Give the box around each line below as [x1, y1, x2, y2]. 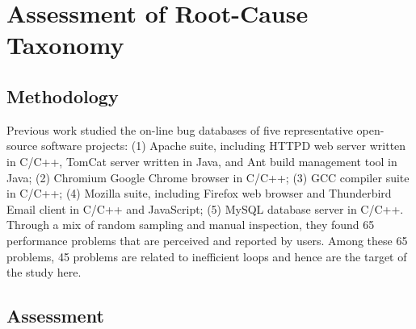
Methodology [6, 83, 119, 108]
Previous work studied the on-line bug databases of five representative [6, 121, 353, 138]
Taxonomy [6, 28, 124, 61]
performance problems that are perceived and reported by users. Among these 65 [6, 231, 408, 248]
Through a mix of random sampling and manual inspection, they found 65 [6, 216, 375, 233]
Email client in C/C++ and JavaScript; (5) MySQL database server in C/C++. [6, 200, 404, 217]
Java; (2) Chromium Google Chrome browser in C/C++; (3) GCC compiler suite [6, 169, 410, 185]
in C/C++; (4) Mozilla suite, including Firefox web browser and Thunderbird [6, 185, 392, 202]
